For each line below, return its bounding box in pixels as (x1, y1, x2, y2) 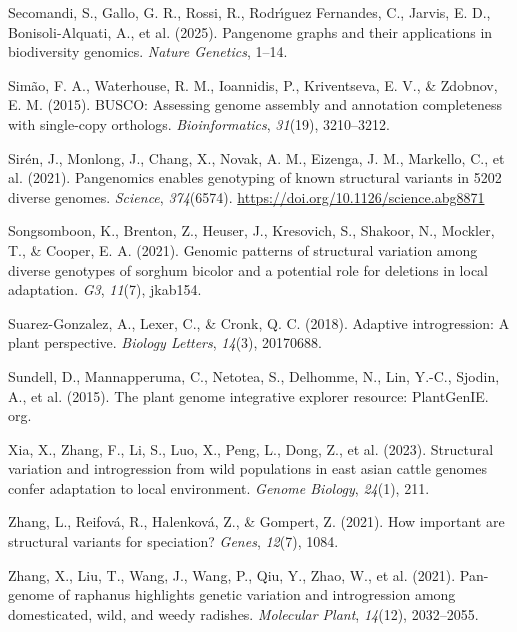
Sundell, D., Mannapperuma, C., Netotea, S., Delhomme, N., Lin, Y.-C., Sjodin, (8, 365, 500, 386)
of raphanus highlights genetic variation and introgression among (58, 584, 456, 605)
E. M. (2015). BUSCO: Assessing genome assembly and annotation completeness (8, 94, 503, 115)
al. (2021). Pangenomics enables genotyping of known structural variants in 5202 (8, 167, 502, 188)
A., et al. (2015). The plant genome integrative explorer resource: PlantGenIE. (8, 385, 489, 406)
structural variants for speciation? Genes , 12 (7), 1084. (8, 531, 339, 552)
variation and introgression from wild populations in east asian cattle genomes (8, 458, 487, 479)
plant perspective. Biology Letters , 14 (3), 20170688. (8, 332, 322, 353)
